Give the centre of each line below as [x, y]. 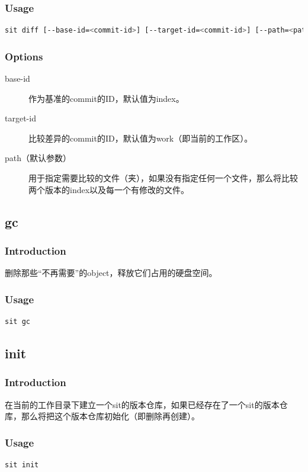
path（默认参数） [38, 158]
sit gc [17, 322]
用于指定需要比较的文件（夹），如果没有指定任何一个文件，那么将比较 [163, 178]
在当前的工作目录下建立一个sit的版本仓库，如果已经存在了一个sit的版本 [142, 404]
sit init [22, 465]
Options [24, 56]
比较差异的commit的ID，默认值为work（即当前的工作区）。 [141, 138]
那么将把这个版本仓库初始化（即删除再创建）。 [110, 416]
